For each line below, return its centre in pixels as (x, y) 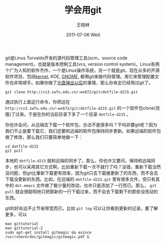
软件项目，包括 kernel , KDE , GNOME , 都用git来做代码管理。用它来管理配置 (80, 76)
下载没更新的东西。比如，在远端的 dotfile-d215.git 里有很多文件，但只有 (80, 179)
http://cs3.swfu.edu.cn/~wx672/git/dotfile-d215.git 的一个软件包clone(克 (83, 108)
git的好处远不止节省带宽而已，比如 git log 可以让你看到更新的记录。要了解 (82, 208)
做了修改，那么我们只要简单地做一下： (44, 137)
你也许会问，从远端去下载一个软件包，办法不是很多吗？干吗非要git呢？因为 (81, 125)
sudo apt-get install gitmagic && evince (48, 232)
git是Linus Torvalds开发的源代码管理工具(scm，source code (66, 58)
